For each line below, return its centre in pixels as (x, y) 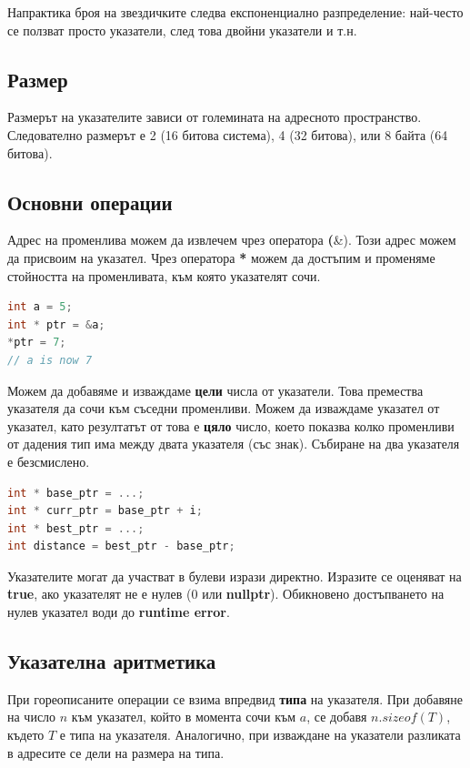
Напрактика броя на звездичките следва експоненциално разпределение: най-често (235, 12)
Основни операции (90, 202)
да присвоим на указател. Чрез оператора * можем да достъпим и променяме (221, 257)
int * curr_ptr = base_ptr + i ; (105, 511)
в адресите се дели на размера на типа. (116, 752)
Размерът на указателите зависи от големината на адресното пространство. (215, 117)
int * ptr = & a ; (56, 324)
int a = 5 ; (40, 307)
